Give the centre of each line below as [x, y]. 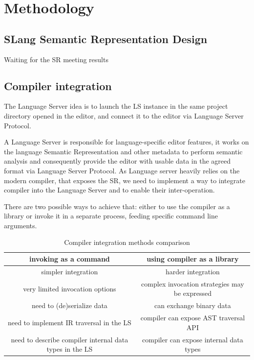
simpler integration [70, 271]
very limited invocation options [70, 288]
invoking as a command [69, 259]
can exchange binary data [193, 305]
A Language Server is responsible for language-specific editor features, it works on [127, 142]
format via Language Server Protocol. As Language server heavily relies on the [122, 170]
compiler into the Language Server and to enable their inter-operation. [109, 190]
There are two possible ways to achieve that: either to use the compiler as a [117, 206]
